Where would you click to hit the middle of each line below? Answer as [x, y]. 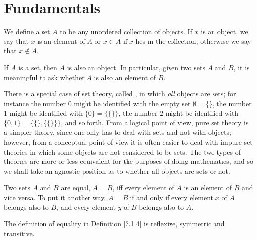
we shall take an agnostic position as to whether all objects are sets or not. [117, 171]
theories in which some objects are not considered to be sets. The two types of [122, 151]
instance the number [35, 103]
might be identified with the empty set [132, 103]
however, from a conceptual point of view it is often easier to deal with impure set [128, 142]
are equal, [76, 187]
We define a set [27, 31]
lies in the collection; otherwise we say [193, 41]
